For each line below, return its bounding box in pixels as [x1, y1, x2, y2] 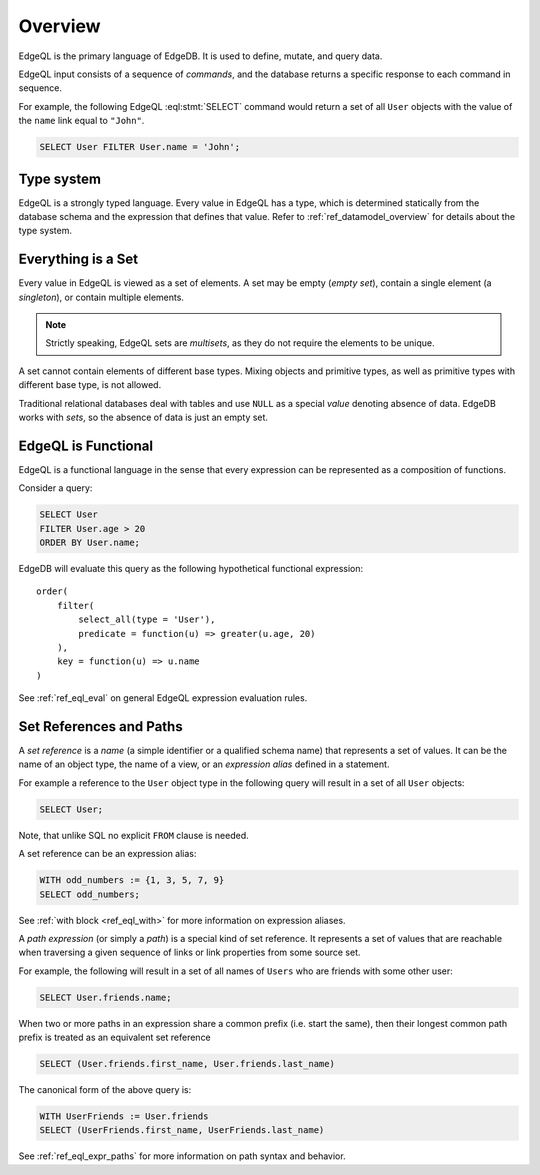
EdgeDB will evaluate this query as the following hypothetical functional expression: [18, 563, 364, 575]
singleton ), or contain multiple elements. [18, 291, 185, 303]
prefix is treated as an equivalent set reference [18, 1031, 212, 1044]
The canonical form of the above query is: [18, 1084, 192, 1096]
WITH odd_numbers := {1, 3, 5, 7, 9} [39, 875, 225, 886]
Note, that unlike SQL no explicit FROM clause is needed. [18, 829, 249, 841]
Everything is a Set [18, 251, 139, 268]
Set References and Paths [18, 718, 184, 735]
